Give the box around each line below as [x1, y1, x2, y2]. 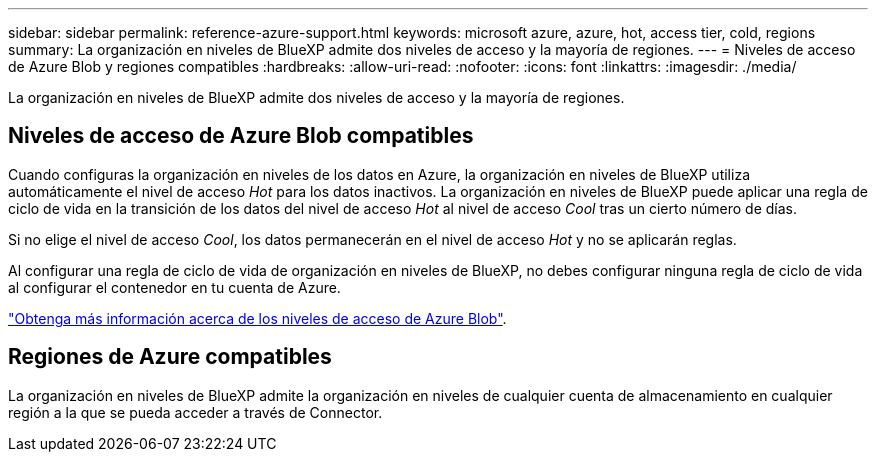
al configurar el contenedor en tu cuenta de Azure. [8, 278, 341, 296]
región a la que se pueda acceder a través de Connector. [8, 403, 383, 421]
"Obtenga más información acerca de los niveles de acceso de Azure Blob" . [8, 309, 507, 327]
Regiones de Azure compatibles [8, 344, 332, 370]
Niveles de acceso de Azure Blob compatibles [8, 123, 474, 149]
